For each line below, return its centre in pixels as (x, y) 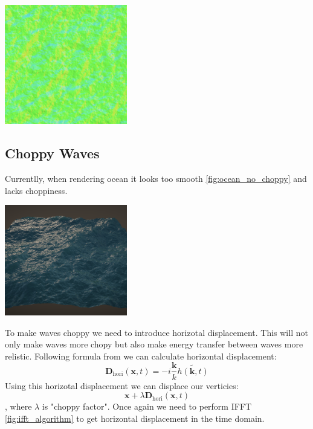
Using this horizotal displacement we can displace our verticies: (122, 385)
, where (18, 406)
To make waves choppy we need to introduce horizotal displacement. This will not (156, 332)
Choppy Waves (52, 153)
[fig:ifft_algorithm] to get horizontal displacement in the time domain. (135, 418)
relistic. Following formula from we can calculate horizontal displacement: (141, 356)
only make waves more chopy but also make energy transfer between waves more (154, 344)
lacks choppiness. (36, 190)
